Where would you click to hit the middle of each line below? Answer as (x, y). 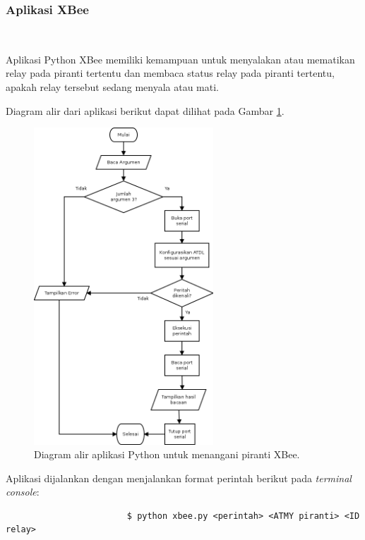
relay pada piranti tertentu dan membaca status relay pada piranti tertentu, (170, 73)
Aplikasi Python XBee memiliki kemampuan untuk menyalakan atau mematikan (180, 59)
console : (23, 492)
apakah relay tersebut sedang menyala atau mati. (113, 87)
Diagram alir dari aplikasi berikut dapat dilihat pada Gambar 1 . (145, 110)
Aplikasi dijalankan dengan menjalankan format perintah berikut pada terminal (179, 478)
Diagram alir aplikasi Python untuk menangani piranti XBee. (167, 454)
